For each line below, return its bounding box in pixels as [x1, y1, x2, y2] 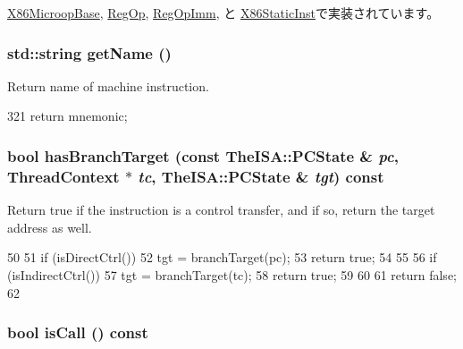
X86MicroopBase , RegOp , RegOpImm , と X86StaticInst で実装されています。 [7, 4, 440, 21]
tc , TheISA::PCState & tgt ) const [138, 165, 384, 187]
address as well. [7, 217, 92, 236]
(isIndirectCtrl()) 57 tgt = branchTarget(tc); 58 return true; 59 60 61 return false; [7, 265, 457, 284]
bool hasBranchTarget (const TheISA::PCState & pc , [7, 144, 399, 166]
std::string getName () [7, 41, 172, 64]
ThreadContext [7, 165, 120, 187]
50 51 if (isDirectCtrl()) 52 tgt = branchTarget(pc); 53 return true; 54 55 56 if [7, 248, 437, 267]
